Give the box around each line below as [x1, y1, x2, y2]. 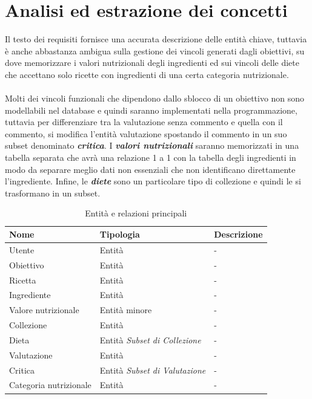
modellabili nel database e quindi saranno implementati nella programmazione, [5, 103, 297, 116]
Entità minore [99, 303, 152, 316]
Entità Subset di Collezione [99, 333, 201, 346]
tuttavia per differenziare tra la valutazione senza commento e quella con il [5, 115, 283, 128]
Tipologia [99, 228, 140, 241]
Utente [9, 243, 35, 256]
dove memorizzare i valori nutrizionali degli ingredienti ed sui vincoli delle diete [5, 56, 299, 69]
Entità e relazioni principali [85, 207, 187, 219]
